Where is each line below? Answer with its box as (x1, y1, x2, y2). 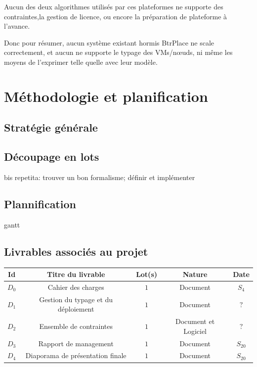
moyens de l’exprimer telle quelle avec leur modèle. (4, 56, 158, 67)
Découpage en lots (4, 149, 99, 164)
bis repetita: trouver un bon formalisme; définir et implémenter (4, 172, 195, 182)
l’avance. (4, 21, 30, 31)
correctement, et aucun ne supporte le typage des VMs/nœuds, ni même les (4, 47, 233, 57)
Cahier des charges (47, 281, 104, 292)
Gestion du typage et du (39, 294, 113, 304)
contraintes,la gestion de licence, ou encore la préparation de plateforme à (4, 11, 227, 21)
